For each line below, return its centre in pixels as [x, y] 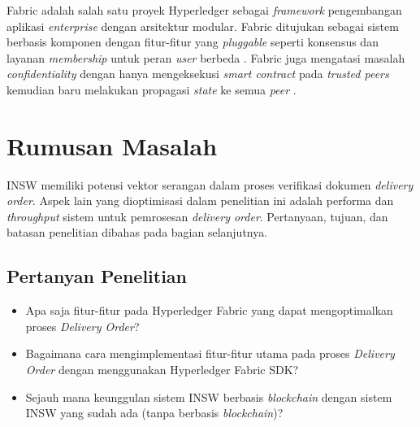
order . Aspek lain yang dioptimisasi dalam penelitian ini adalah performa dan [200, 200]
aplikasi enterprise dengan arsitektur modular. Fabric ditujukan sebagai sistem [203, 26]
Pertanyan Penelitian [97, 276]
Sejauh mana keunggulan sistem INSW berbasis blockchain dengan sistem [209, 396]
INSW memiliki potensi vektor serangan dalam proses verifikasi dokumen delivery [210, 184]
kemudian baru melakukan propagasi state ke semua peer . [152, 89]
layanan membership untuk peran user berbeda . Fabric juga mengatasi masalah [206, 57]
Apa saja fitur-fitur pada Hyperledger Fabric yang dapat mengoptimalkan [209, 310]
